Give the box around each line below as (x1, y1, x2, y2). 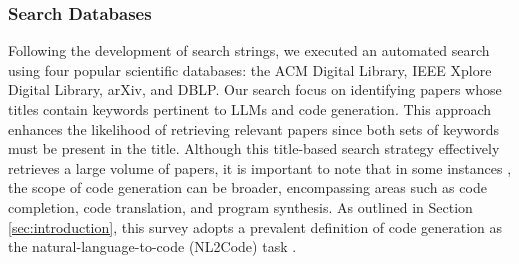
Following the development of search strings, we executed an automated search (8, 40, 490, 61)
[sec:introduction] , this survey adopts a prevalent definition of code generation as (8, 216, 503, 237)
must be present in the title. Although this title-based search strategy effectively (8, 138, 500, 159)
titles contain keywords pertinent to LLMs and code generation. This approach (8, 99, 492, 119)
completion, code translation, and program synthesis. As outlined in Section (8, 196, 473, 217)
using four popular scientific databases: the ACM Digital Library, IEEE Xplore (8, 59, 492, 80)
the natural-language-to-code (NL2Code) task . (8, 236, 297, 257)
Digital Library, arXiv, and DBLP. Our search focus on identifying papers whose (8, 79, 502, 100)
